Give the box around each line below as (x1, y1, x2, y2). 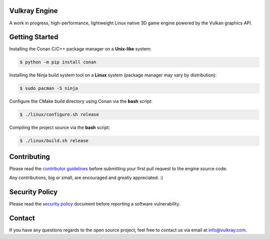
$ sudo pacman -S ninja (19, 85, 78, 91)
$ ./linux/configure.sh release (19, 112, 99, 117)
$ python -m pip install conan (19, 59, 97, 65)
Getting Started (9, 33, 58, 41)
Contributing (9, 152, 50, 161)
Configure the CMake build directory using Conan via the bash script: (9, 98, 152, 104)
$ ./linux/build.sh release (19, 138, 88, 144)
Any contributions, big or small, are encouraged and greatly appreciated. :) (9, 175, 163, 181)
